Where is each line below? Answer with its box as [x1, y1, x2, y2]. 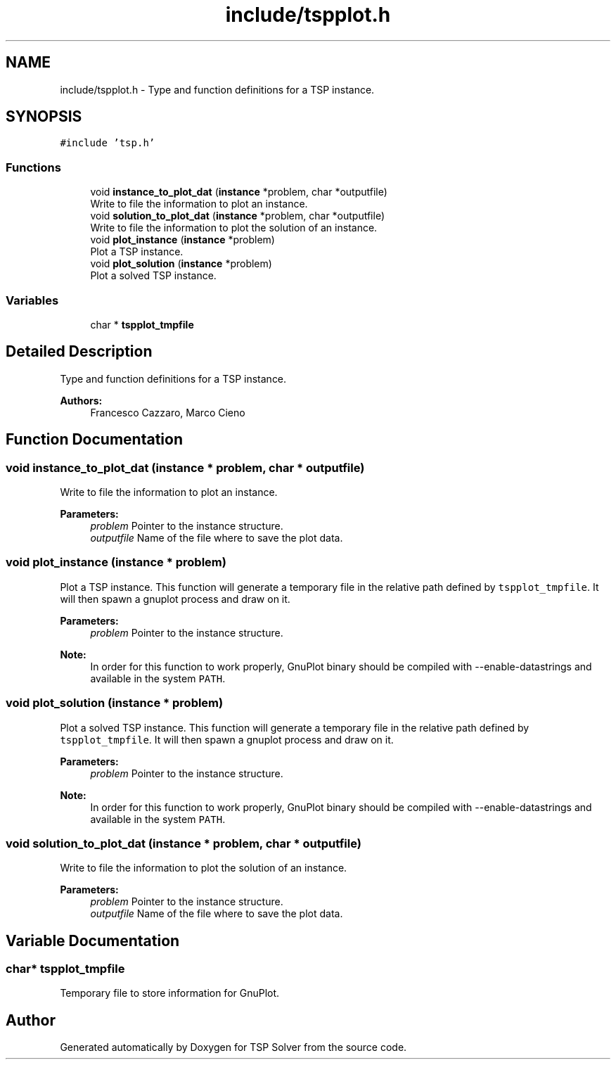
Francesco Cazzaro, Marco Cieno [90, 406, 245, 419]
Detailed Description [6, 343, 153, 361]
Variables [6, 293, 59, 307]
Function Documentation [6, 431, 183, 449]
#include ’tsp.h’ [60, 137, 155, 149]
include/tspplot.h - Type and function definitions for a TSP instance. [60, 83, 375, 96]
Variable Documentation [6, 931, 180, 950]
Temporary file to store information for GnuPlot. [60, 987, 280, 1000]
